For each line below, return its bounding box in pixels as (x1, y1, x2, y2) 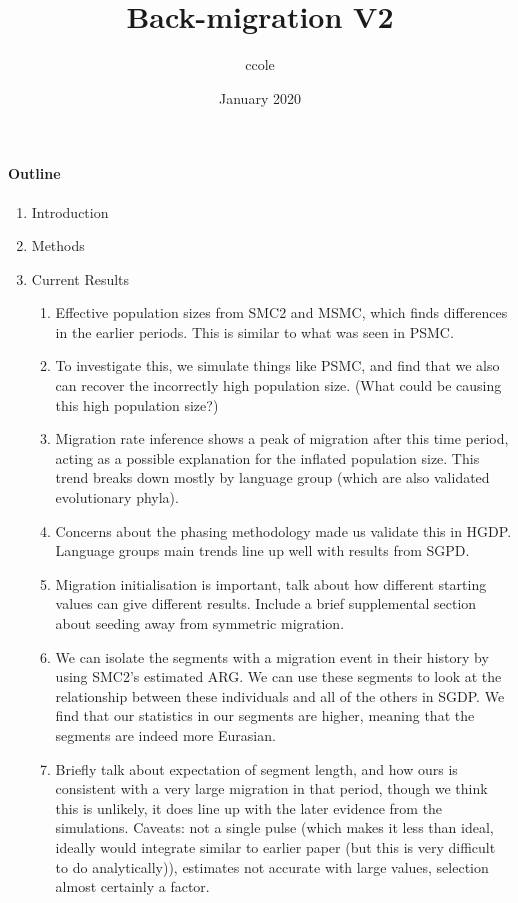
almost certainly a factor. (55, 876, 210, 897)
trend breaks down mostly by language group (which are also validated (55, 467, 490, 488)
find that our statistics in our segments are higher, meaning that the (55, 705, 475, 726)
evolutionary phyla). (55, 487, 179, 508)
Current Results (31, 268, 130, 289)
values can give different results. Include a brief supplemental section (55, 593, 477, 614)
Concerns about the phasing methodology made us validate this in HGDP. (55, 520, 512, 541)
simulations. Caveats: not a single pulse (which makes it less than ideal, (55, 817, 494, 838)
